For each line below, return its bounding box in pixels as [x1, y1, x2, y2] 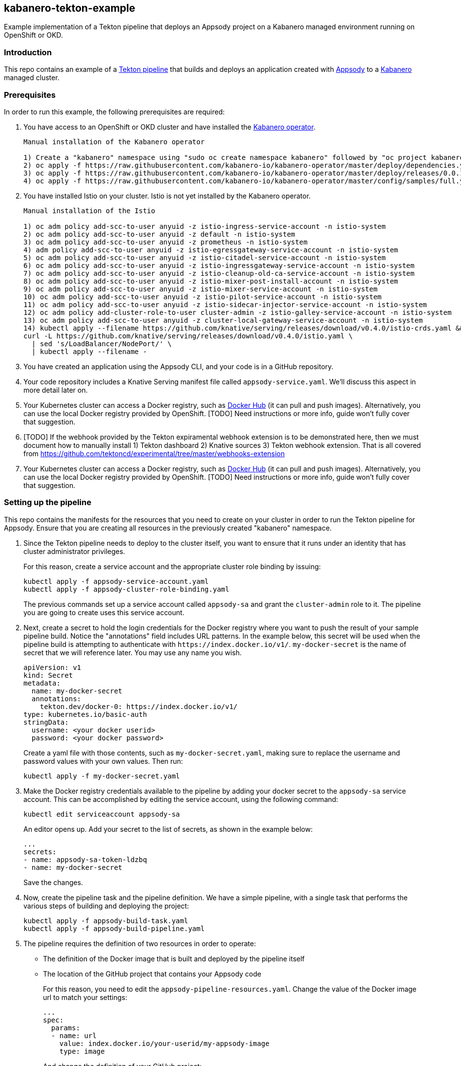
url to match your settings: [43, 993, 127, 1001]
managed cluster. [4, 73, 60, 82]
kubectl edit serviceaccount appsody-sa [23, 810, 180, 818]
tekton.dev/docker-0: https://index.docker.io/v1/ [40, 702, 238, 711]
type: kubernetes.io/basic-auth [23, 710, 147, 718]
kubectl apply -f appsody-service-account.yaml [23, 577, 209, 585]
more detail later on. [23, 385, 88, 394]
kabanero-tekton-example [4, 2, 135, 14]
